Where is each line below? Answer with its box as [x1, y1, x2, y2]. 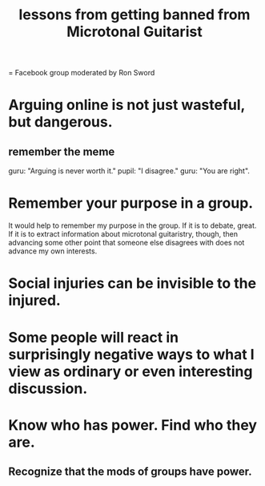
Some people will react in [8, 328, 179, 346]
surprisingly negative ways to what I [8, 345, 255, 363]
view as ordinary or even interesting [8, 362, 253, 380]
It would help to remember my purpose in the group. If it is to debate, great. [8, 221, 257, 230]
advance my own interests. [8, 246, 98, 256]
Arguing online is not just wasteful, [8, 96, 246, 114]
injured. [8, 291, 62, 310]
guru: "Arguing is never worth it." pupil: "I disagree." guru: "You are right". [8, 166, 251, 176]
